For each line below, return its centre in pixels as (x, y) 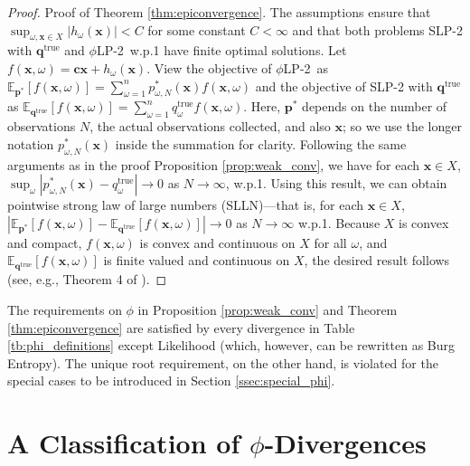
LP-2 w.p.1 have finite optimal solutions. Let (221, 50)
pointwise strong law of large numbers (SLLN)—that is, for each (186, 205)
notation (31, 143)
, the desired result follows (377, 260)
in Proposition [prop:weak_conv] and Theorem (268, 309)
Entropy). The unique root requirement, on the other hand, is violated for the (223, 362)
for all (330, 242)
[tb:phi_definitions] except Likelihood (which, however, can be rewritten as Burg (231, 345)
